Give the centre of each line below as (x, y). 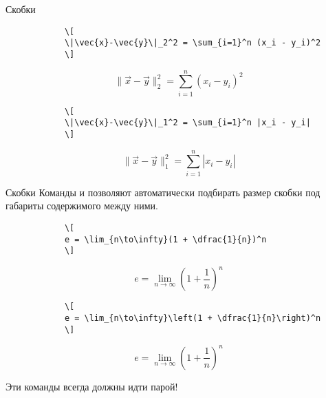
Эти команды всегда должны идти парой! (92, 386)
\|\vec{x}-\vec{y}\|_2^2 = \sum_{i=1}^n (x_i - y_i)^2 (193, 43)
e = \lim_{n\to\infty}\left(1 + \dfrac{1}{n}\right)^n (193, 318)
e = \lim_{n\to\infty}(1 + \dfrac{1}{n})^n (165, 239)
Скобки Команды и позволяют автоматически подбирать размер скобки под (163, 192)
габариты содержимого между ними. (82, 206)
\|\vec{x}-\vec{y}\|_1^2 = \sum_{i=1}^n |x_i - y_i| (187, 123)
